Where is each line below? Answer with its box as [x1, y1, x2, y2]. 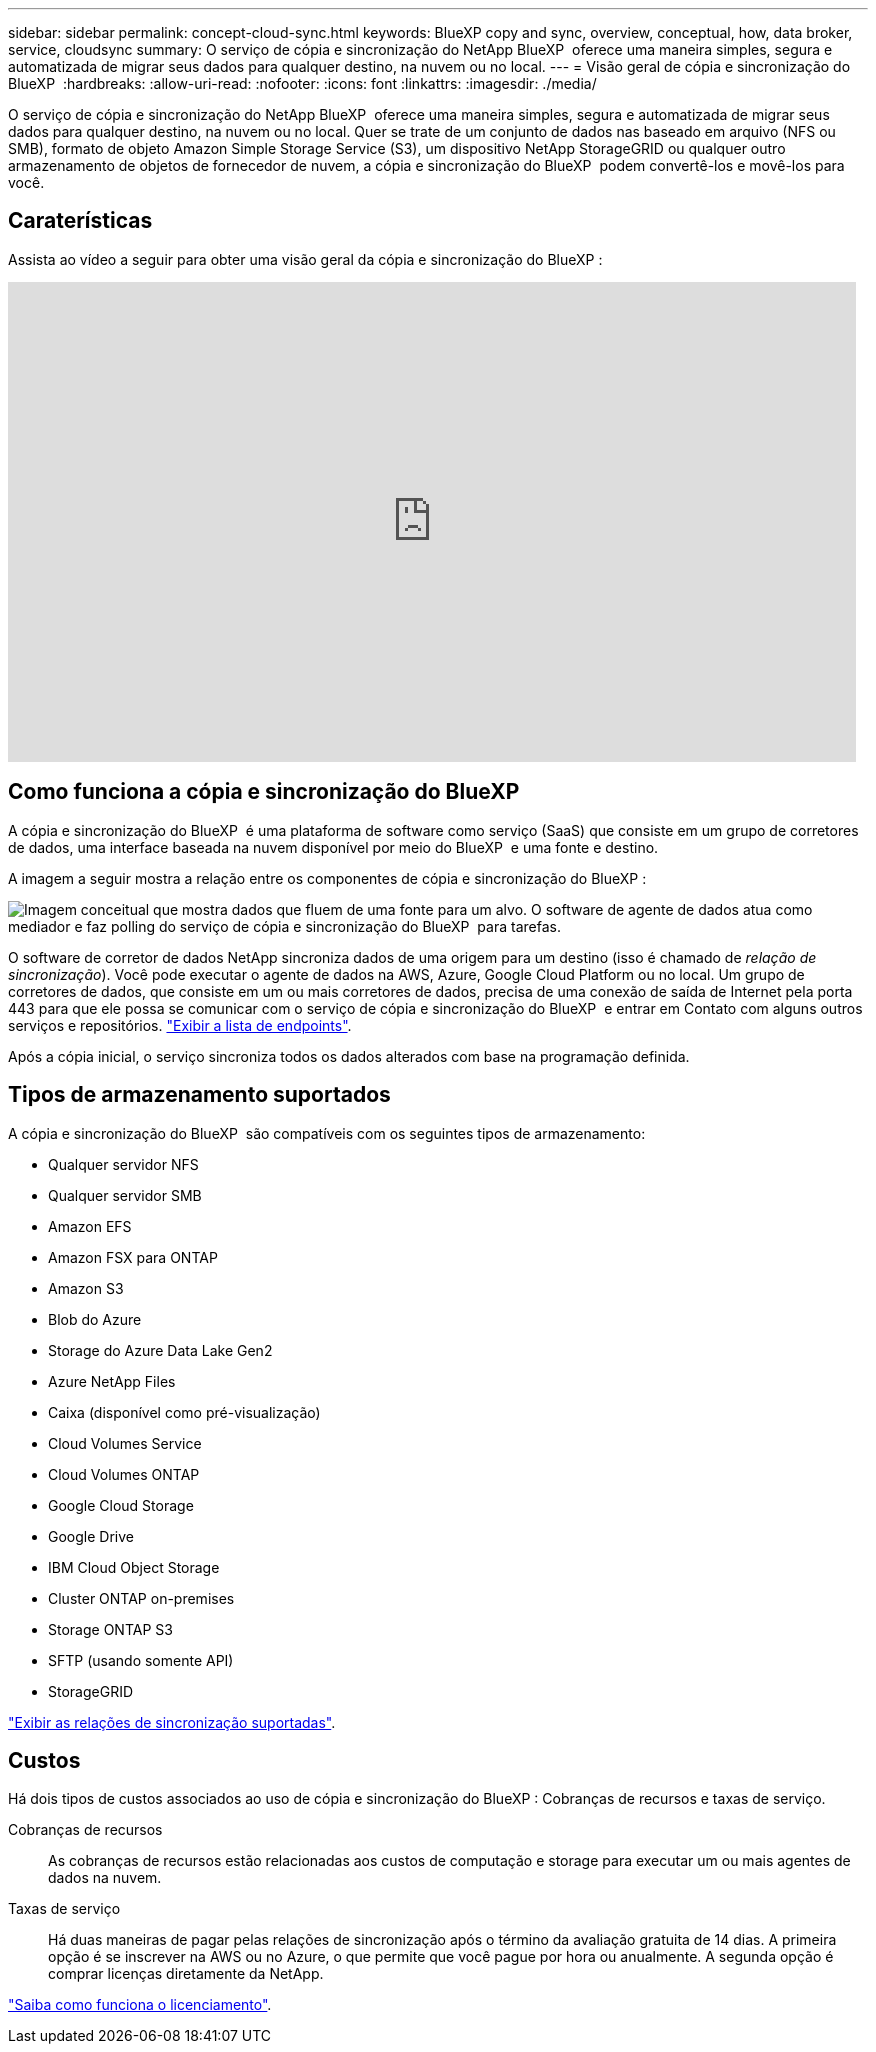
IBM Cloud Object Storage [48, 1558, 220, 1576]
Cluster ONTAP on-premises [48, 1589, 235, 1607]
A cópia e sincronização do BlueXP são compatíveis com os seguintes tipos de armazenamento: [8, 1124, 646, 1142]
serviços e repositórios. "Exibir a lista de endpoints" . [8, 1016, 352, 1034]
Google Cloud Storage [48, 1496, 194, 1514]
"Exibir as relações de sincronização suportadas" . [8, 1713, 336, 1731]
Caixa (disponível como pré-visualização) [48, 1403, 321, 1421]
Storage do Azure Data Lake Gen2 [48, 1341, 273, 1359]
